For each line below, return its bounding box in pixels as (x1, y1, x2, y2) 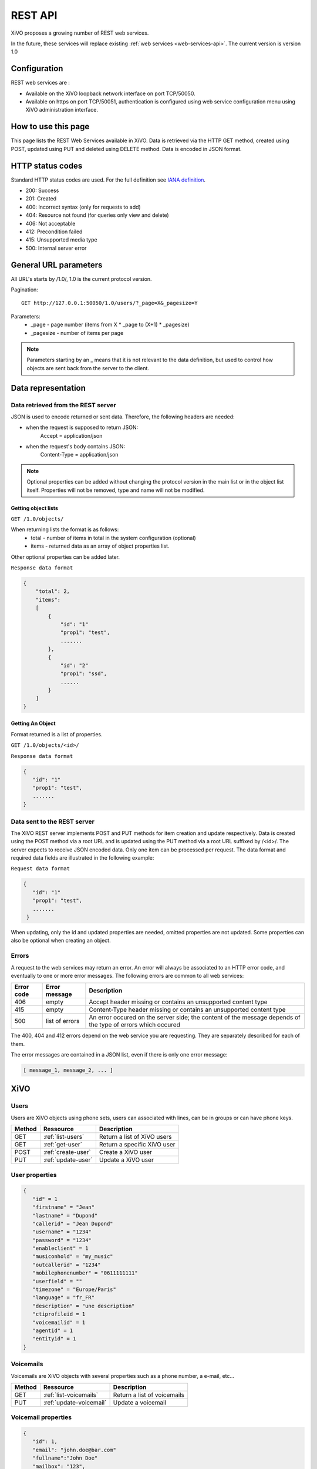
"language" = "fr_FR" (32, 1294, 95, 1301)
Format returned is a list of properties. (11, 730, 103, 737)
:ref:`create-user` (43, 1148, 91, 1156)
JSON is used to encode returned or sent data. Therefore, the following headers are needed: (11, 413, 235, 420)
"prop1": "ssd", (60, 670, 107, 677)
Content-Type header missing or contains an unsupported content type (89, 1005, 286, 1014)
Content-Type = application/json (40, 451, 119, 458)
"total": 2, (35, 588, 70, 595)
